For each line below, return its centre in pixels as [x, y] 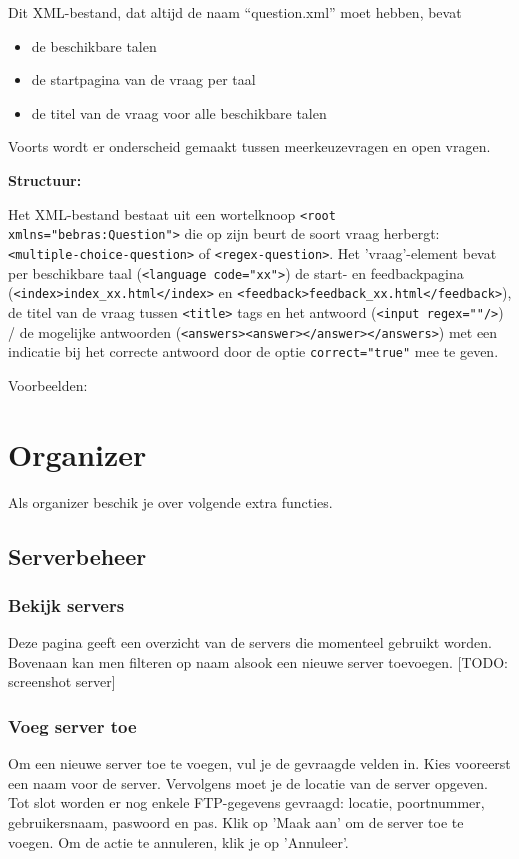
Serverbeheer [77, 555]
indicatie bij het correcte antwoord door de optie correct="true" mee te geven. [253, 351]
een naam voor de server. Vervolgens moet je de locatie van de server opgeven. [248, 782]
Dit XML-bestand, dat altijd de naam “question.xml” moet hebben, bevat [235, 12]
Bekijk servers [66, 604]
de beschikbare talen [94, 45]
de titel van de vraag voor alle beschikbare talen [179, 112]
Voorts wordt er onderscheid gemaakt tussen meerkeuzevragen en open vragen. [249, 146]
